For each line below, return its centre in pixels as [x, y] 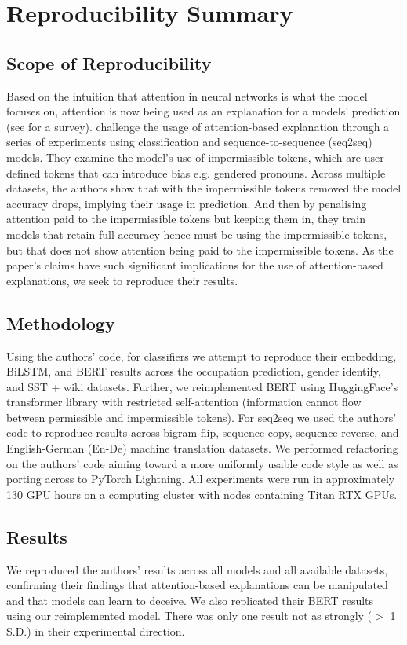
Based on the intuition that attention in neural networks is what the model [187, 95]
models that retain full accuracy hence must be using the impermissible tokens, [197, 234]
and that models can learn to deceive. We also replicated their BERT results [190, 600]
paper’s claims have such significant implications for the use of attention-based [195, 265]
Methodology [61, 322]
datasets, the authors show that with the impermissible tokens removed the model [204, 188]
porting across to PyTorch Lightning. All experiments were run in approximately [201, 479]
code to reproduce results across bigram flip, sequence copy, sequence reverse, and [203, 432]
